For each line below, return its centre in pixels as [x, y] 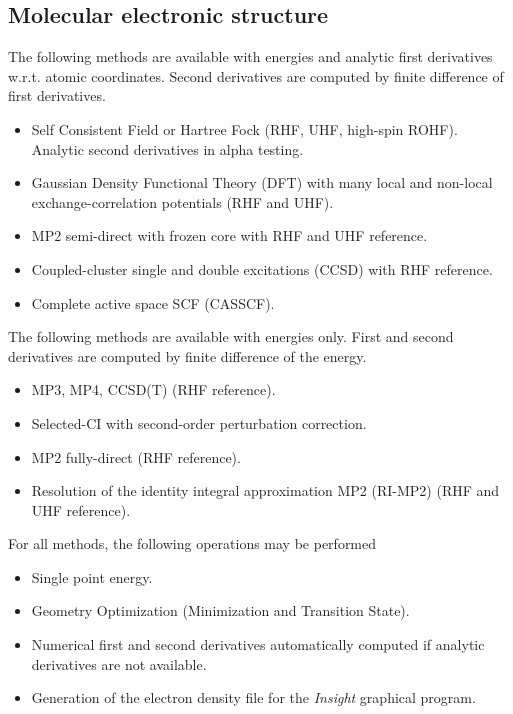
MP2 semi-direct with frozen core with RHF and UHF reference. [229, 235]
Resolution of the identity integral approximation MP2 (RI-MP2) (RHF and [265, 490]
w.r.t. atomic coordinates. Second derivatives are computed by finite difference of [256, 75]
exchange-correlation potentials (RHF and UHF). [182, 201]
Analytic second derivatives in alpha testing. [167, 148]
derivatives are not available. [119, 663]
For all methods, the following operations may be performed [192, 543]
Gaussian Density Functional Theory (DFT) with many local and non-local [262, 182]
